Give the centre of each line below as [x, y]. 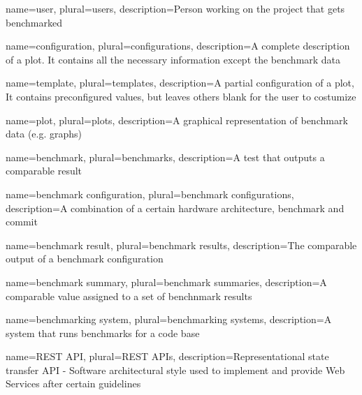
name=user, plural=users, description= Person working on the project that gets [175, 8]
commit [22, 222]
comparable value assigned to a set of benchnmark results [129, 296]
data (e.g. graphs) [44, 134]
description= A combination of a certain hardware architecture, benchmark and [175, 208]
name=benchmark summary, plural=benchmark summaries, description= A [166, 282]
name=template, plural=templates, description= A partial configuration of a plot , [180, 83]
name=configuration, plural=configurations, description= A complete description [178, 46]
